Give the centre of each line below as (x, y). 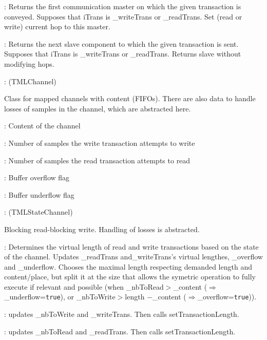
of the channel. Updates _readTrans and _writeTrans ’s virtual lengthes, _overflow (133, 257)
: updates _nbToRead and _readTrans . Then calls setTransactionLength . (120, 331)
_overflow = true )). (227, 297)
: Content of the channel (42, 126)
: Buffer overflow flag (37, 177)
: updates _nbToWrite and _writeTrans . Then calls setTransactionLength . (122, 314)
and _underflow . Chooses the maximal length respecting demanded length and (128, 266)
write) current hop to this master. (57, 26)
